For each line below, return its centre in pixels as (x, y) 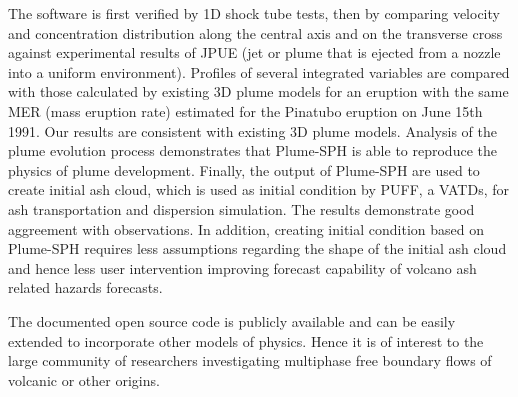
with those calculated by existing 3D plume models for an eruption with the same (258, 91)
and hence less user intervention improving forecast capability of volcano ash (242, 267)
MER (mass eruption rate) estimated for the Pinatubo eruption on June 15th (245, 110)
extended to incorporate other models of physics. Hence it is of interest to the (246, 340)
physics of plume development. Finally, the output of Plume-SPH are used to (244, 169)
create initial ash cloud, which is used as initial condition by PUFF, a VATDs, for (258, 189)
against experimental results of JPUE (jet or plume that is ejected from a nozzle (254, 52)
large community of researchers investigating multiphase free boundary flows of (250, 360)
